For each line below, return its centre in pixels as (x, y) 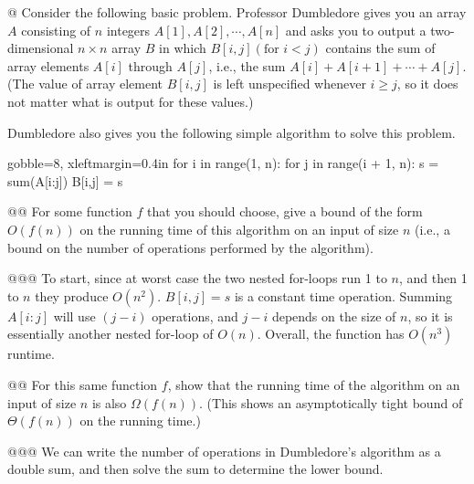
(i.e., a (432, 229)
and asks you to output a (356, 30)
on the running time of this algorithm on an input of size (239, 229)
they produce (72, 295)
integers (128, 30)
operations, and (195, 316)
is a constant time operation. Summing (343, 295)
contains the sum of (380, 48)
